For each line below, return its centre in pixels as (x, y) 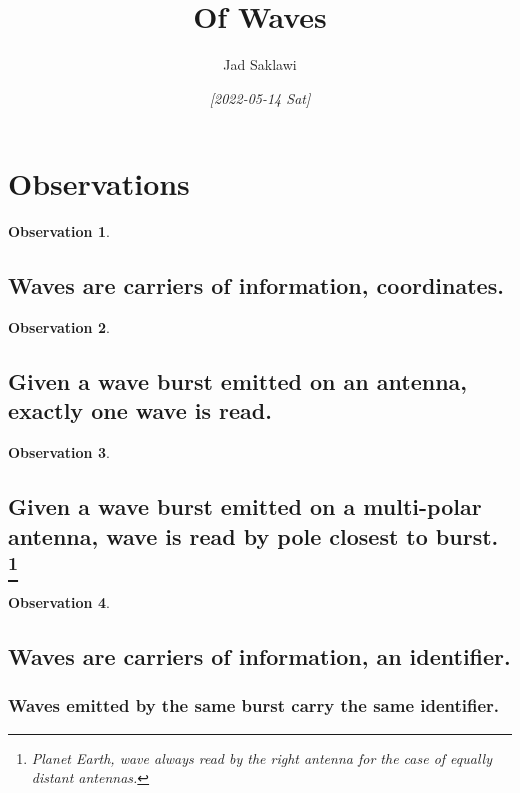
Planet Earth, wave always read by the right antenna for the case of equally (261, 757)
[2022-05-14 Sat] (260, 97)
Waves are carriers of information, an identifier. (259, 655)
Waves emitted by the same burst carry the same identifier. (254, 705)
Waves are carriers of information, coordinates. (256, 285)
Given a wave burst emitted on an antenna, (237, 381)
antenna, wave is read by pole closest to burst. (253, 535)
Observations (99, 183)
